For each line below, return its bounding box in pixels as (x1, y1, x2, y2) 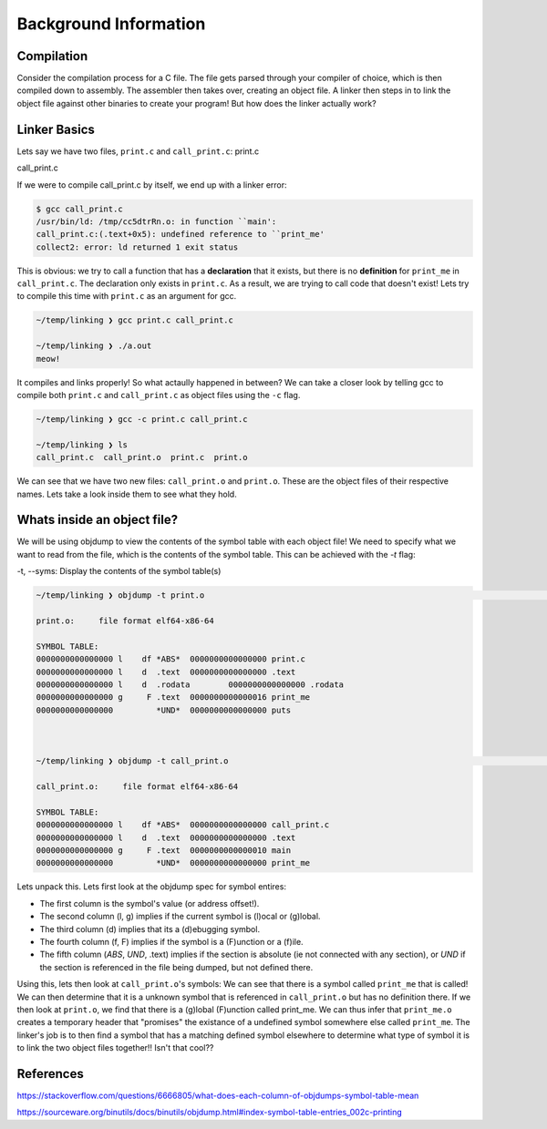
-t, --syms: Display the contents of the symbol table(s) (16, 566, 222, 577)
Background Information (16, 14, 206, 34)
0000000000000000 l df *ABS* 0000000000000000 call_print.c (36, 820, 330, 830)
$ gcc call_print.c (36, 203, 123, 214)
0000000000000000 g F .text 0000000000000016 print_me (36, 693, 311, 703)
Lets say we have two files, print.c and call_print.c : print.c (16, 146, 260, 157)
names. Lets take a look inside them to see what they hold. (16, 488, 237, 499)
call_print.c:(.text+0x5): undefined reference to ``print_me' (36, 229, 325, 240)
